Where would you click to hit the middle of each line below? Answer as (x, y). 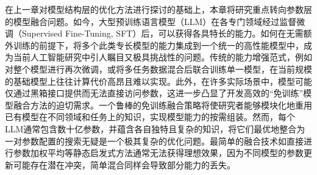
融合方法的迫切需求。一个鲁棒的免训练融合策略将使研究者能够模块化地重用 (162, 105)
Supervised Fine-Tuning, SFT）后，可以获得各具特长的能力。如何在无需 (162, 33)
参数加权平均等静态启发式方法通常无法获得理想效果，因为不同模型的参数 (158, 153)
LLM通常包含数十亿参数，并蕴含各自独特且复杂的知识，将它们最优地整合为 (155, 128)
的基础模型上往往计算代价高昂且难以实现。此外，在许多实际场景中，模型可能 (158, 81)
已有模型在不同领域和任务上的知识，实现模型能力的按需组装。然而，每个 (150, 117)
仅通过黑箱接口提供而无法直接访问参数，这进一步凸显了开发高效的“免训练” (154, 93)
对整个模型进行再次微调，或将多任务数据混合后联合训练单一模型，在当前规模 (158, 69)
